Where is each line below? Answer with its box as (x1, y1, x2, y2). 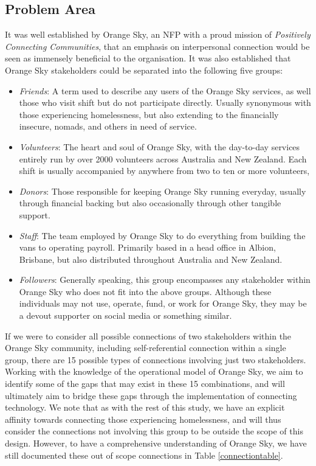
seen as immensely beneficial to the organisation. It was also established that (5, 52, 291, 64)
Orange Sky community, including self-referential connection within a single (5, 341, 286, 354)
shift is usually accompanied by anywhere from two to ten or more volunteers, (19, 164, 310, 177)
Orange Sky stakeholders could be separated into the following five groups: (5, 63, 283, 76)
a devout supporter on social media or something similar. (19, 309, 232, 322)
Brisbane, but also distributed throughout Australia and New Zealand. (19, 252, 283, 265)
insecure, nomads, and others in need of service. (19, 120, 197, 133)
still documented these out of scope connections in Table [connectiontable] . (5, 448, 283, 461)
